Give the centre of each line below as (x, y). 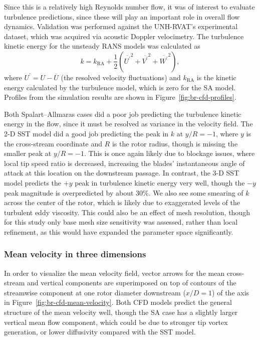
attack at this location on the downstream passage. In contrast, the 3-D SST (122, 173)
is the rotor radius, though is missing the (175, 143)
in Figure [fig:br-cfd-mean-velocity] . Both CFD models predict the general (118, 302)
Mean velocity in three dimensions (75, 254)
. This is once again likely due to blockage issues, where (169, 153)
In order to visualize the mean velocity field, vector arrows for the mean (114, 273)
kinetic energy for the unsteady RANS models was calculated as (102, 46)
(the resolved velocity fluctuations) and (121, 77)
